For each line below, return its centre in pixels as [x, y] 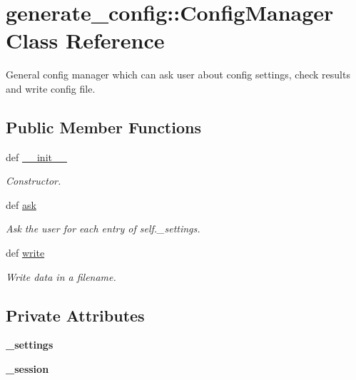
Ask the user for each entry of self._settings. [103, 228]
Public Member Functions [103, 127]
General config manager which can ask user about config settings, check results [178, 75]
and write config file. [51, 88]
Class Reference [85, 40]
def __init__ [36, 156]
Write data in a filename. [61, 276]
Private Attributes [75, 315]
